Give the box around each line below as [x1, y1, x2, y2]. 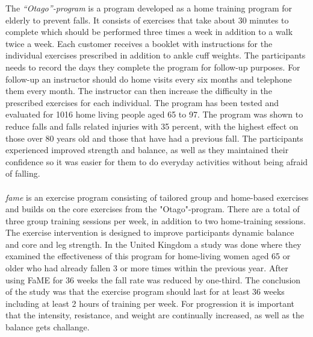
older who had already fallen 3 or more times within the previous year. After [5, 262, 288, 274]
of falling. [5, 167, 40, 180]
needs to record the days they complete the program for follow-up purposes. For [5, 60, 300, 73]
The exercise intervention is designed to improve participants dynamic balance [5, 226, 294, 239]
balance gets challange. [5, 321, 90, 333]
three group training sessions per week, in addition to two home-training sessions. [5, 214, 306, 227]
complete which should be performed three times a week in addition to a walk [5, 25, 293, 38]
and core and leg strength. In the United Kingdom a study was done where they [5, 238, 302, 250]
